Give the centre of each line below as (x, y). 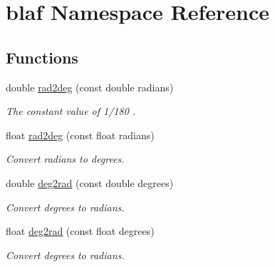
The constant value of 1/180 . (71, 111)
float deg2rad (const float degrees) (80, 231)
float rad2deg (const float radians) (80, 135)
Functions (42, 57)
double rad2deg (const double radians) (90, 87)
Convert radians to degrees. (65, 159)
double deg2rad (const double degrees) (90, 182)
